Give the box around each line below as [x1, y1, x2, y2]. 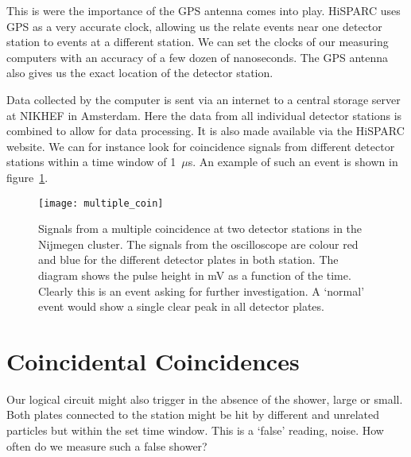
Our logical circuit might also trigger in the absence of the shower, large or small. [6, 390, 403, 407]
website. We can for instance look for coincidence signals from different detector [6, 137, 395, 154]
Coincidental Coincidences [6, 344, 300, 377]
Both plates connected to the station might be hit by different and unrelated [6, 406, 380, 423]
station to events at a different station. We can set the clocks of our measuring [6, 33, 389, 50]
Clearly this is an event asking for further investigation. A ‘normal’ [38, 282, 365, 299]
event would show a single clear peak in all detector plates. [38, 298, 324, 315]
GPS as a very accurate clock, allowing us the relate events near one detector [6, 17, 382, 34]
